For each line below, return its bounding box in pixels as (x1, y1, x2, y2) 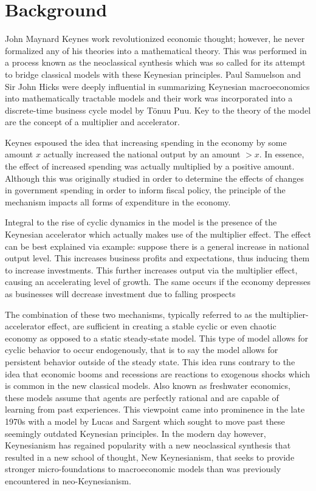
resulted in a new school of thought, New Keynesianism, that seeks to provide (5, 450, 295, 463)
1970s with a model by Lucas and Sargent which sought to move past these (5, 414, 285, 427)
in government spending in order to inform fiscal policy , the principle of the (5, 184, 286, 196)
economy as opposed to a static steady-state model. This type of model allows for (5, 331, 309, 344)
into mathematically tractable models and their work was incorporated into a (5, 92, 293, 105)
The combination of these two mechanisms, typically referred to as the (5, 307, 267, 320)
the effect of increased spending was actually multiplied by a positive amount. (5, 160, 295, 173)
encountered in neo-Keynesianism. (5, 474, 131, 487)
